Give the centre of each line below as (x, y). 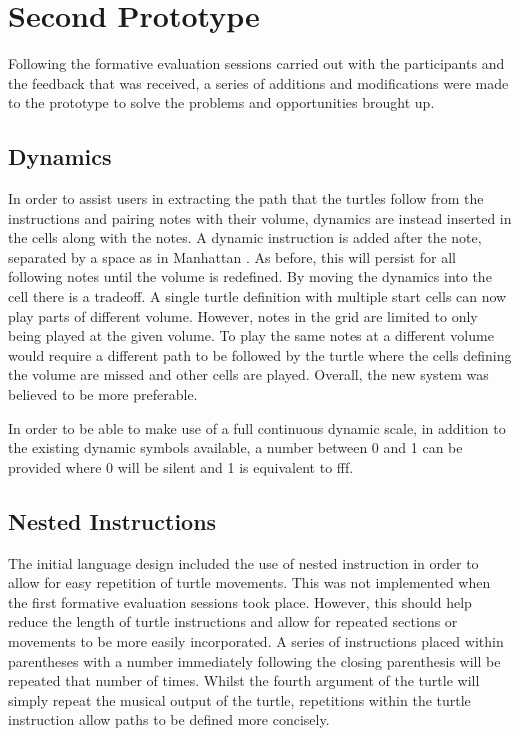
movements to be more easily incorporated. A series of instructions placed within (256, 641)
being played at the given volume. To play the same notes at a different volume (251, 335)
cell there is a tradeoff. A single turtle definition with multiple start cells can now (257, 296)
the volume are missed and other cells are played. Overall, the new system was (248, 374)
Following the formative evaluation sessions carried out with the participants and (256, 63)
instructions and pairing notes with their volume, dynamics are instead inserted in (260, 217)
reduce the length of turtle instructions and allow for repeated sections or (233, 621)
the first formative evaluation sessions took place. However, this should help (240, 601)
